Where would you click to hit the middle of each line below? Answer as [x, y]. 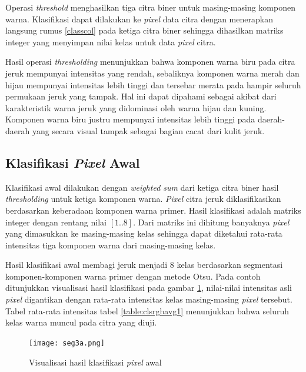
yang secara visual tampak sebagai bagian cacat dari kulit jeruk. [148, 130]
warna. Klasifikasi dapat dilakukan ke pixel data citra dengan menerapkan [139, 19]
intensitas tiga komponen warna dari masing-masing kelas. [111, 245]
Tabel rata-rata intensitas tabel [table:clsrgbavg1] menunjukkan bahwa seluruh [147, 310]
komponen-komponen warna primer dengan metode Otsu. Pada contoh [133, 276]
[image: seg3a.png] [67, 343]
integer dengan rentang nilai [56, 222]
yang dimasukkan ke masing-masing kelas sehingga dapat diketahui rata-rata [144, 233]
